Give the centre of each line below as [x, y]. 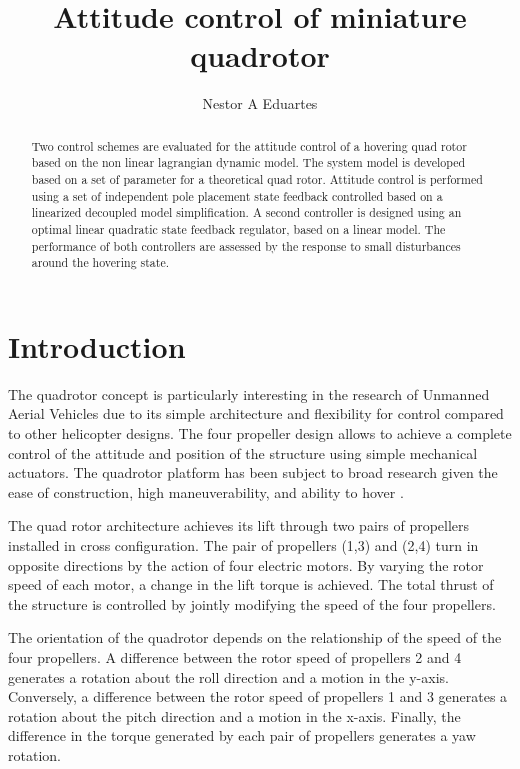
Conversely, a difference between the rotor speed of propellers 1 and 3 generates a [258, 696]
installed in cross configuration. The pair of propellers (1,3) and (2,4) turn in [243, 545]
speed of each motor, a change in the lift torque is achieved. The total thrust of [251, 584]
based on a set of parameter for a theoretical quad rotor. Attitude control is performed [257, 179]
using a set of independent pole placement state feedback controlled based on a [237, 195]
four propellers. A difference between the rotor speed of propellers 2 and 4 [235, 657]
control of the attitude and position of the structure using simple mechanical [243, 452]
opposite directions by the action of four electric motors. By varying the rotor [246, 564]
